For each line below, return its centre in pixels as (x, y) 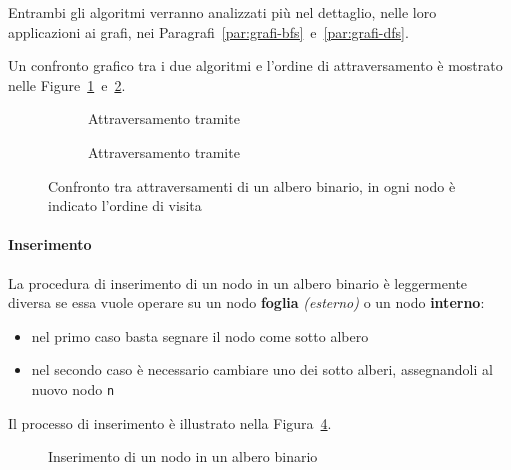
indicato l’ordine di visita (125, 205)
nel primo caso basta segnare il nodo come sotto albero (200, 335)
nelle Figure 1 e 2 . (67, 84)
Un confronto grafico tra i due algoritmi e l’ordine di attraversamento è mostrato (255, 65)
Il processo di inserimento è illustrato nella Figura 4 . (170, 422)
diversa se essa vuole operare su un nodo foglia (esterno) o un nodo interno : (246, 302)
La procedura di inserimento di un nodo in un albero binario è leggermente (238, 282)
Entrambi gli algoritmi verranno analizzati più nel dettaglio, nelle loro (222, 12)
